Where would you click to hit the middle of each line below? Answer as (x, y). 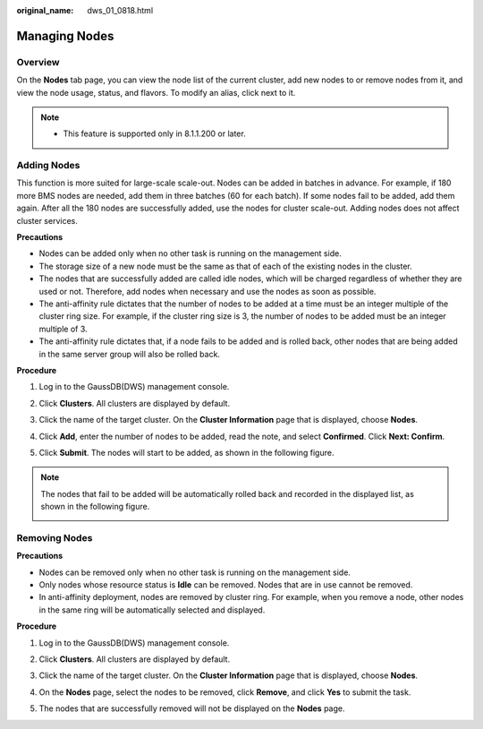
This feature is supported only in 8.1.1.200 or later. (154, 133)
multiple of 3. (64, 329)
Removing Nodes (55, 537)
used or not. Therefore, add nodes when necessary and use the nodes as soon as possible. (208, 291)
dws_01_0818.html (120, 10)
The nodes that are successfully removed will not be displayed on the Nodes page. (192, 708)
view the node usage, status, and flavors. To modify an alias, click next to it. (156, 92)
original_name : (45, 10)
